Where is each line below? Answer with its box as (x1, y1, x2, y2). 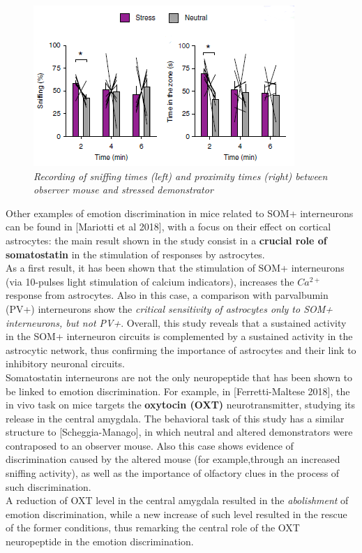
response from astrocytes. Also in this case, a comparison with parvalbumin (6, 288, 329, 302)
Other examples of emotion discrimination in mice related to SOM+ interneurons (6, 205, 354, 220)
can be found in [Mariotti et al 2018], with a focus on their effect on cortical (6, 219, 331, 234)
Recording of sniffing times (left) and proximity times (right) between (33, 168, 328, 183)
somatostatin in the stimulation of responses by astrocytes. (6, 246, 265, 261)
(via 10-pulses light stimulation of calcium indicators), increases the (6, 274, 294, 288)
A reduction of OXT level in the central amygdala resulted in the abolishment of (6, 493, 349, 508)
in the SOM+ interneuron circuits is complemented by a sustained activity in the (6, 329, 353, 344)
